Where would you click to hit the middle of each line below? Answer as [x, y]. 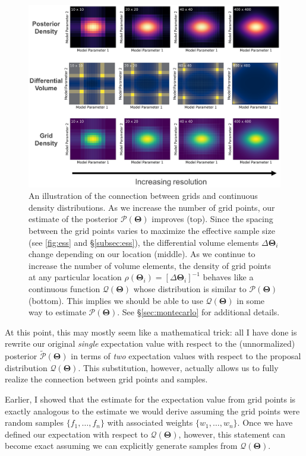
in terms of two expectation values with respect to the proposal [186, 356]
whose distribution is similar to [190, 288]
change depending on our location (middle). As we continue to [142, 254]
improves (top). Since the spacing [212, 219]
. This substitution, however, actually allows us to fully [178, 367]
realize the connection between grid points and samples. [106, 379]
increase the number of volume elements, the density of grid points [150, 265]
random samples [34, 422]
